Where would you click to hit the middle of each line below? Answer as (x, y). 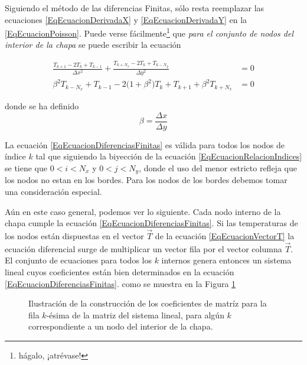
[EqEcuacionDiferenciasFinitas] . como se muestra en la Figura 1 (120, 283)
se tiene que (26, 167)
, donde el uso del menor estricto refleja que (218, 167)
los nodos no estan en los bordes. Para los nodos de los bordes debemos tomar (146, 180)
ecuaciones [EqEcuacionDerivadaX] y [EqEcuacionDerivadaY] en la (126, 19)
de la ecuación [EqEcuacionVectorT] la (225, 235)
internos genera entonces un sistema (226, 260)
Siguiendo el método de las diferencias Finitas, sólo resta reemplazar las (135, 8)
